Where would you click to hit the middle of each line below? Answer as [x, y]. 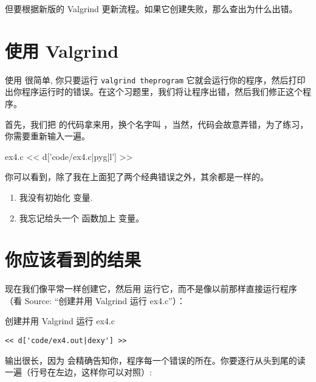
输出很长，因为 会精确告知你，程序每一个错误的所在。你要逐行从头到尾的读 [155, 360]
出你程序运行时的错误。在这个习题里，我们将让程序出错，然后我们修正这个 [154, 92]
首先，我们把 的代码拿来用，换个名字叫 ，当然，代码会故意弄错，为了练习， [157, 124]
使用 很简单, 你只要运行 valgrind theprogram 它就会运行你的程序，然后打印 [155, 79]
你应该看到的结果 [73, 259]
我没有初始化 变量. [56, 197]
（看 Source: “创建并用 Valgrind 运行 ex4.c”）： [95, 300]
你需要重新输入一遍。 [47, 136]
